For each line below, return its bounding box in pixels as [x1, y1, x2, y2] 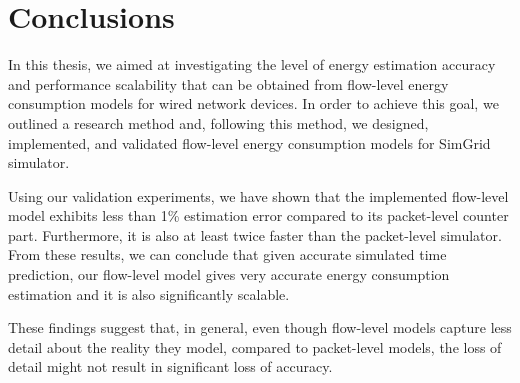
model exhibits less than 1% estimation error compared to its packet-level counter [8, 205, 509, 226]
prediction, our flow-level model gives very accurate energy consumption [8, 264, 450, 285]
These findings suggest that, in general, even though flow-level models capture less [8, 317, 512, 338]
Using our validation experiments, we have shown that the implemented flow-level [8, 185, 509, 206]
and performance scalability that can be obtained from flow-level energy [8, 73, 449, 94]
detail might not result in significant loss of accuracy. [8, 356, 333, 377]
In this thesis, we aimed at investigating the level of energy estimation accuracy [8, 54, 496, 75]
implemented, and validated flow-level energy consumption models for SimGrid [8, 132, 491, 153]
